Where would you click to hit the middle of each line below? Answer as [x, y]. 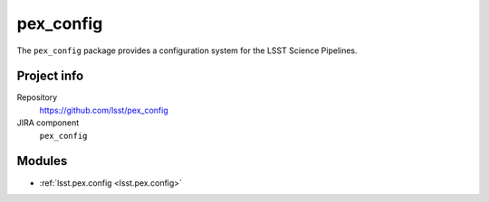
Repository [37, 97]
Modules [42, 161]
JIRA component [48, 123]
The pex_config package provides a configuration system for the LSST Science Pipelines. [187, 50]
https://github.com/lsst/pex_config [104, 110]
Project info [50, 76]
